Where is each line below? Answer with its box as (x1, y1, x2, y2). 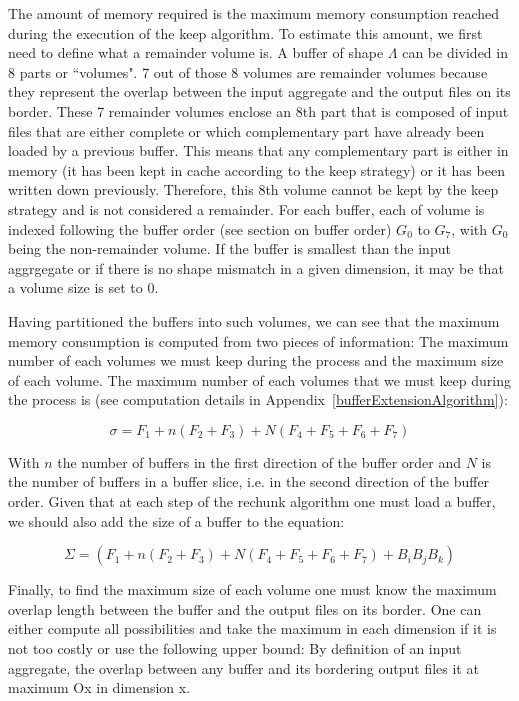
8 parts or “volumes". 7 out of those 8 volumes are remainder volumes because (8, 61, 488, 82)
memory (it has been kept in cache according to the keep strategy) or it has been (8, 159, 505, 180)
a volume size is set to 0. (8, 277, 159, 298)
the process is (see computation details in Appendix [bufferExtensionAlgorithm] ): (8, 389, 508, 410)
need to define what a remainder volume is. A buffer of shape (8, 42, 384, 63)
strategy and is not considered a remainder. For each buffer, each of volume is (8, 198, 485, 219)
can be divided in (402, 42, 508, 63)
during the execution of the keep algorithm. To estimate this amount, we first (8, 22, 483, 43)
